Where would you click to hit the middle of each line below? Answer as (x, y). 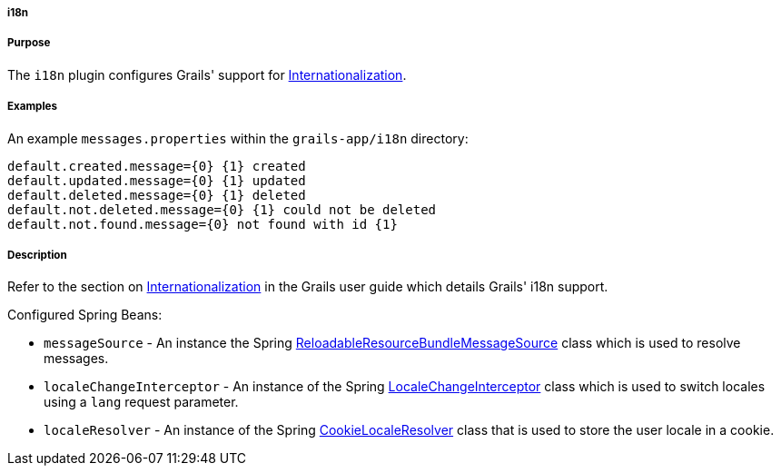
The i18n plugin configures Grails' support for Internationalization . (207, 74)
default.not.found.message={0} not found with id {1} (203, 224)
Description (37, 255)
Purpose (29, 43)
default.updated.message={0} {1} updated (157, 180)
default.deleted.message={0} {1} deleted (157, 195)
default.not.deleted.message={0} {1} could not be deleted (222, 209)
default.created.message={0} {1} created (157, 166)
